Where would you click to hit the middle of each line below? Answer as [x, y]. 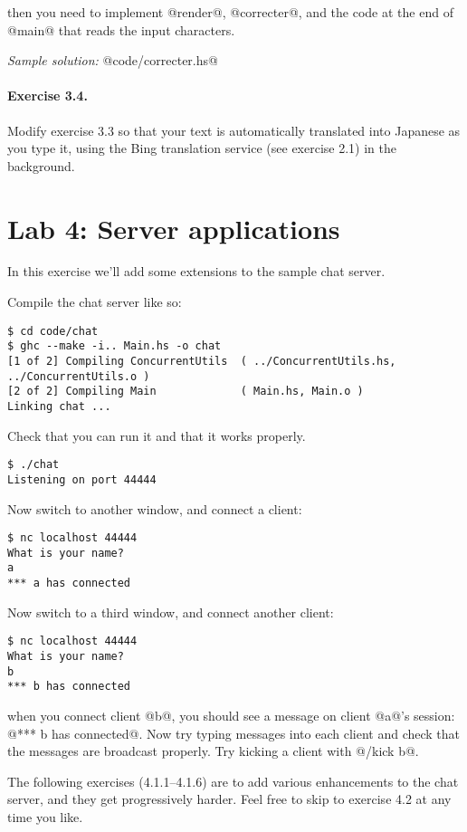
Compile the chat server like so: [95, 302]
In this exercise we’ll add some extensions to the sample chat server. [196, 271]
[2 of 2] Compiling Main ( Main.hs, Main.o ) [186, 392]
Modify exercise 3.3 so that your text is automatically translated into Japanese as [234, 130]
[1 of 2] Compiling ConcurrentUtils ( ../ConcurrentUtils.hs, [202, 361]
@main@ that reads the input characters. [121, 29]
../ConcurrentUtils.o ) [79, 376]
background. [41, 165]
